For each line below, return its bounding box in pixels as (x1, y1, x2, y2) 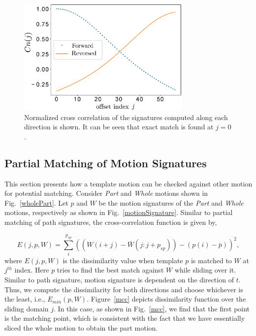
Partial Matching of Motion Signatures (4, 155, 207, 170)
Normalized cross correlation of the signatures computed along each (24, 112, 228, 122)
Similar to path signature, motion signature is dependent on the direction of (4, 274, 234, 284)
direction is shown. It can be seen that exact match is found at (24, 122, 214, 132)
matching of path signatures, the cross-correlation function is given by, (4, 217, 217, 227)
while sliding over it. (174, 265, 236, 275)
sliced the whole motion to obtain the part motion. (4, 322, 158, 333)
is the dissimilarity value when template (63, 255, 183, 265)
